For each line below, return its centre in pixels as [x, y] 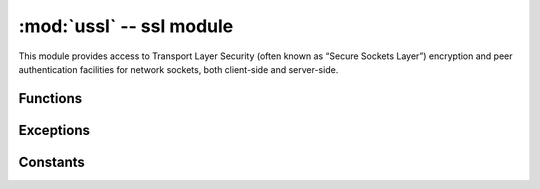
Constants [51, 161]
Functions [50, 98]
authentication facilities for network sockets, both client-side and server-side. [178, 69]
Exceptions [54, 130]
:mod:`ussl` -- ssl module [126, 26]
